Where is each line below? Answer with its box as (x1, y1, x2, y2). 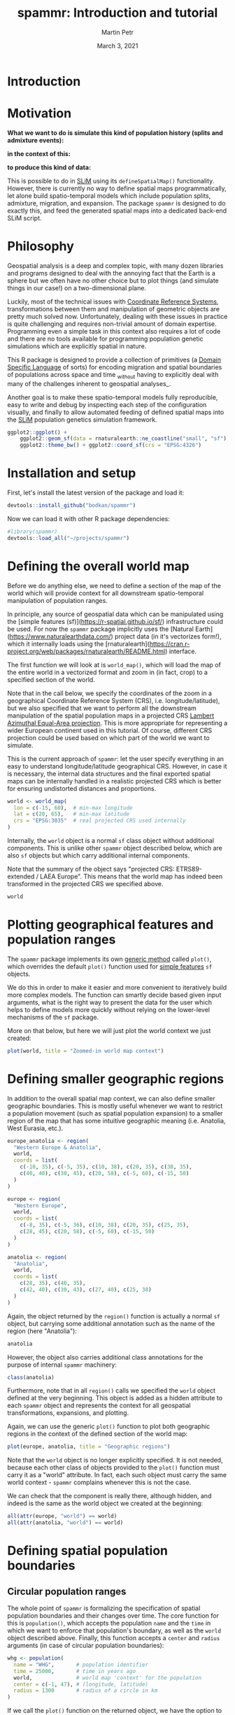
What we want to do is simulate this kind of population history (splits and (7, 128, 224, 137)
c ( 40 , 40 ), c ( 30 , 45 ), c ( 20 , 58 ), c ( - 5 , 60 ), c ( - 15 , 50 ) (20, 1170, 190, 1177)
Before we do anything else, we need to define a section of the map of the (7, 581, 222, 590)
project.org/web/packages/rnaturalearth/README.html (7, 647, 166, 655)
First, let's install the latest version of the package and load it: (7, 488, 185, 497)
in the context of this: (7, 149, 71, 158)
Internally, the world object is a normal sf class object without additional (7, 837, 215, 845)
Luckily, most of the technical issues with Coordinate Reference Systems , (7, 297, 219, 306)
